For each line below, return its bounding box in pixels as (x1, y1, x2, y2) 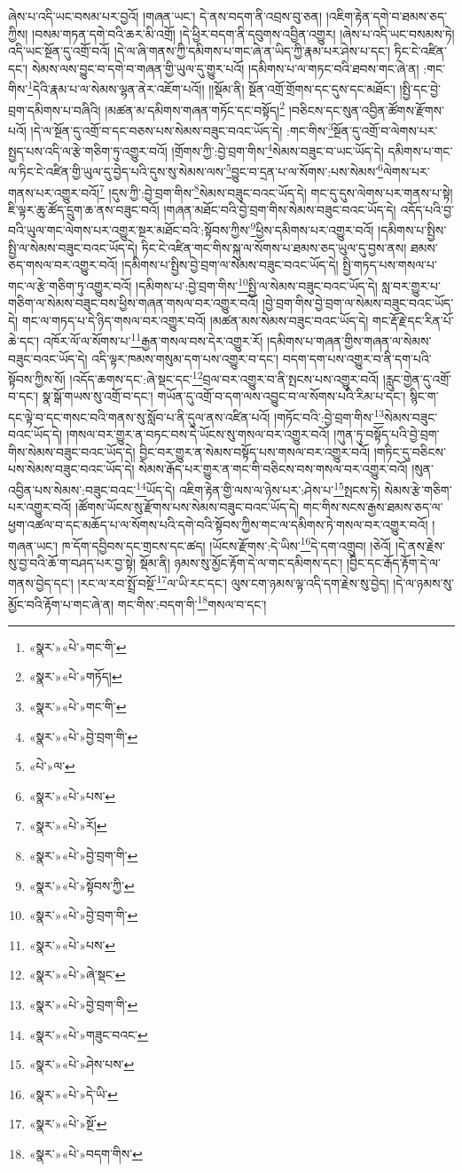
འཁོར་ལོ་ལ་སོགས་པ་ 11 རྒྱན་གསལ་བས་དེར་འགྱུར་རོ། (43, 329, 263, 350)
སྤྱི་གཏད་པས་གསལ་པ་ (342, 256, 437, 274)
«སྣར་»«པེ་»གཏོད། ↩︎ (28, 667, 122, 686)
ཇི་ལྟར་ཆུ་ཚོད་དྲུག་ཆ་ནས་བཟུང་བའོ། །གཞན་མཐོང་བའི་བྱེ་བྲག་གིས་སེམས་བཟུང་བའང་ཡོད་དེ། (8, 200, 396, 218)
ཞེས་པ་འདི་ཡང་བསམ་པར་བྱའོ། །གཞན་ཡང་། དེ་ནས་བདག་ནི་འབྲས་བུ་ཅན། (8, 7, 323, 25)
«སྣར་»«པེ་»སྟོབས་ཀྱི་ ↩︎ (28, 876, 135, 894)
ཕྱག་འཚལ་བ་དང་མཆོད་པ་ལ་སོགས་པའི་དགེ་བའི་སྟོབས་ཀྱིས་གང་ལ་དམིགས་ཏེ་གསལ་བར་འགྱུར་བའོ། (8, 515, 428, 533)
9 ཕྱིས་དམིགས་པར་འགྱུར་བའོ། (250, 218, 374, 240)
